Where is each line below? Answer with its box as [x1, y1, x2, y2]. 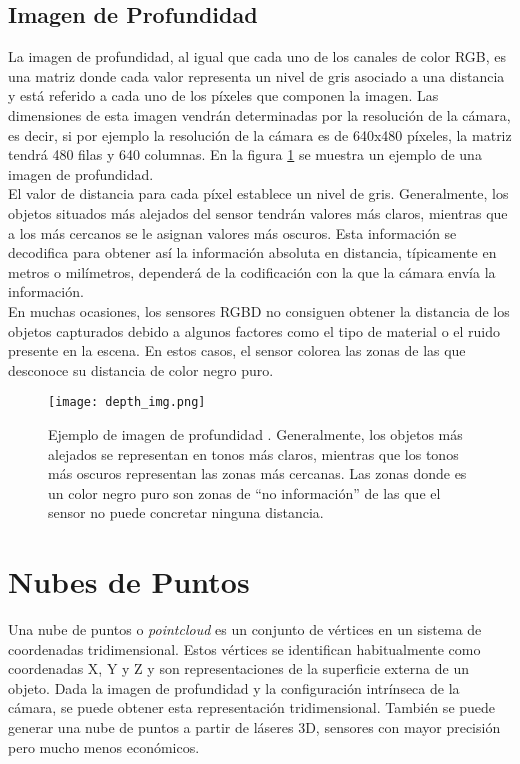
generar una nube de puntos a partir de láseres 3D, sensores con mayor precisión [8, 717, 501, 738]
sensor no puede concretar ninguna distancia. [48, 502, 324, 523]
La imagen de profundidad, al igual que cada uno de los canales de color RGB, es [8, 46, 506, 67]
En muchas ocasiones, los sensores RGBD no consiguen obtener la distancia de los [8, 300, 510, 321]
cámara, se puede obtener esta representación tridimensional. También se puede [8, 697, 496, 718]
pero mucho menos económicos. [8, 736, 200, 757]
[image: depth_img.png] [48, 395, 206, 410]
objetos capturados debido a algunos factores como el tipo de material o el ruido [8, 320, 501, 341]
